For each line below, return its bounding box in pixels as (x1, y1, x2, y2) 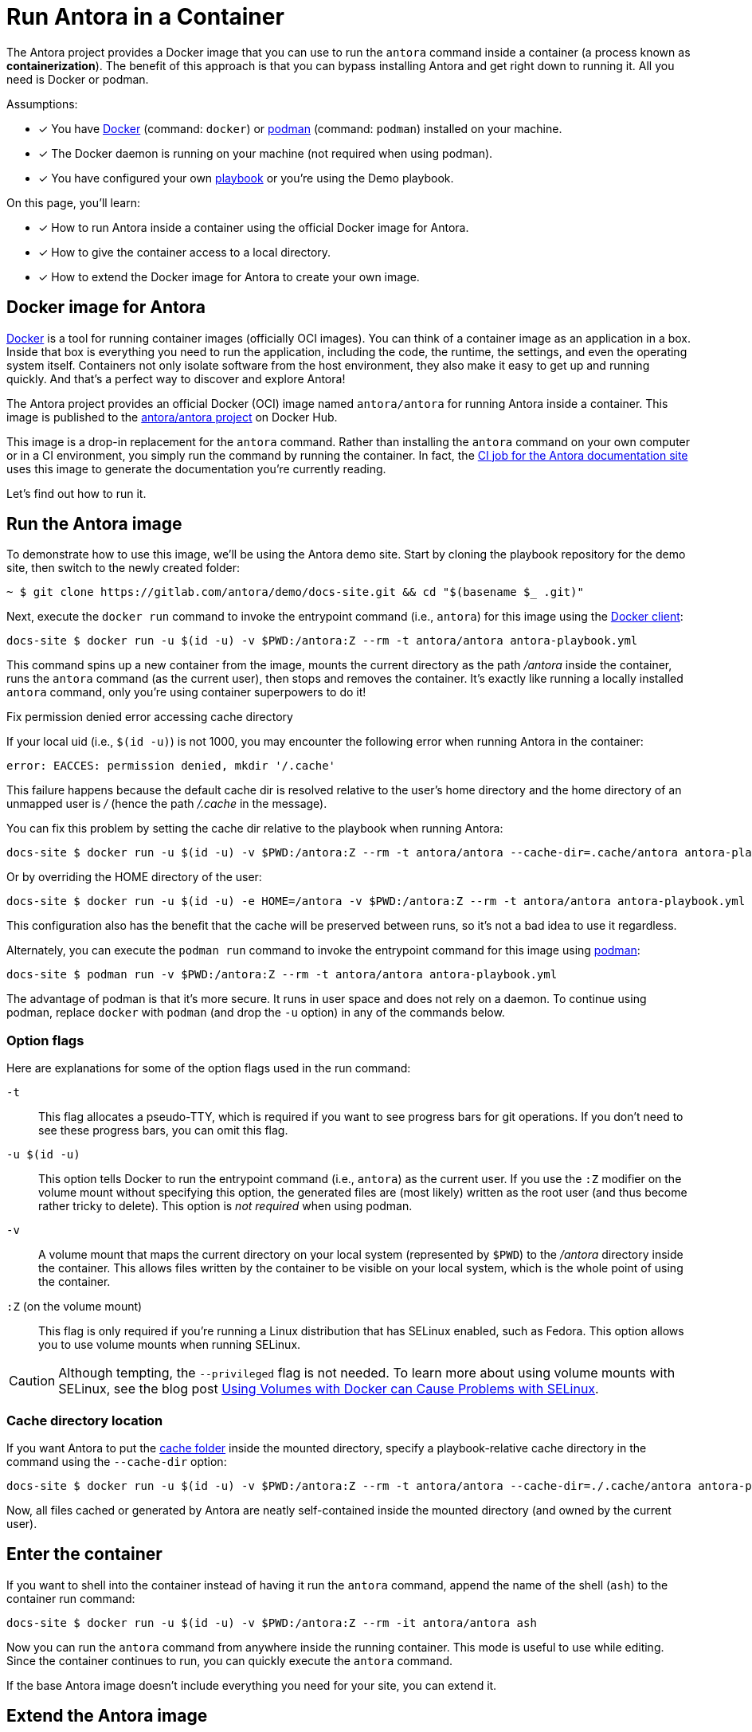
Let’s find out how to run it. (6, 486, 147, 500)
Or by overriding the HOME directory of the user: (6, 870, 262, 884)
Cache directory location (6, 1412, 163, 1428)
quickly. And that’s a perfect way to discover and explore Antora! (6, 371, 346, 386)
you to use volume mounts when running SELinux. (38, 1338, 301, 1352)
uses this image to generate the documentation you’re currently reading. (6, 461, 386, 476)
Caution (9, 1373, 56, 1389)
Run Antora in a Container (6, 3, 284, 30)
